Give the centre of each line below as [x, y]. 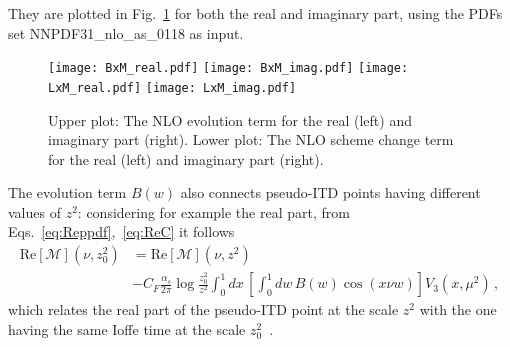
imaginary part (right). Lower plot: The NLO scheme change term [251, 139]
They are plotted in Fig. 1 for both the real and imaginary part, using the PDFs [255, 13]
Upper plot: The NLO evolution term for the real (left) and [230, 119]
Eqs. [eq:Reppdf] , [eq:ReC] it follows [121, 231]
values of [34, 211]
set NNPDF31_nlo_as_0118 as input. [126, 32]
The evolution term [67, 192]
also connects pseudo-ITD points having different [330, 192]
